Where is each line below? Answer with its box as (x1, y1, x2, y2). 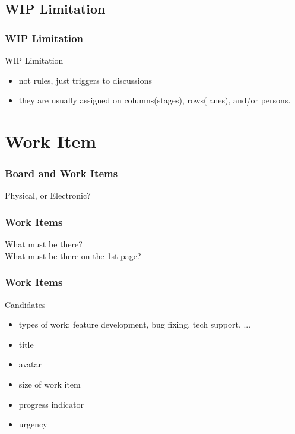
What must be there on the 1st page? (5, 249, 141, 262)
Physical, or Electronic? (5, 189, 91, 202)
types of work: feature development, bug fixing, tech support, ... (18, 318, 251, 331)
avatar (18, 358, 42, 370)
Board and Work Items (5, 166, 118, 181)
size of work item (18, 378, 81, 390)
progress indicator (18, 398, 84, 410)
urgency (18, 418, 47, 430)
